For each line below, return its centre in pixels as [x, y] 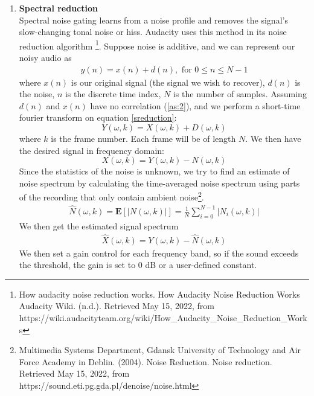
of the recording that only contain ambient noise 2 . [111, 196]
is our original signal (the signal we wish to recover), [168, 82]
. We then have [273, 139]
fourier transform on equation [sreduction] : [98, 117]
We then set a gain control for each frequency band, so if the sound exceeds [159, 253]
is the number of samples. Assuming [240, 94]
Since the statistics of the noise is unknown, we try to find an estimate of [154, 171]
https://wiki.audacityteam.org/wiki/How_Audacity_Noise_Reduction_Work [163, 317]
